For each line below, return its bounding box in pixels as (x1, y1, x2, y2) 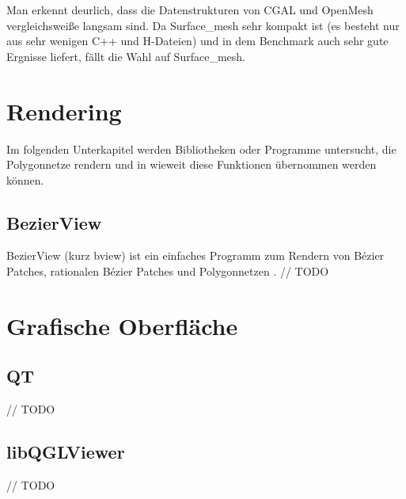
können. (6, 171, 44, 188)
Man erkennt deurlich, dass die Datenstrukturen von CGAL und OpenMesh (6, 2, 374, 17)
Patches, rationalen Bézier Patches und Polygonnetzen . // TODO (6, 263, 329, 280)
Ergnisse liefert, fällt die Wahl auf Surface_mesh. (6, 48, 245, 64)
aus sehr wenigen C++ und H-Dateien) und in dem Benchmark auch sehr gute (6, 32, 389, 49)
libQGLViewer (6, 440, 125, 464)
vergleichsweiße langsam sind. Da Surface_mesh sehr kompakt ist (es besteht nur (6, 17, 400, 33)
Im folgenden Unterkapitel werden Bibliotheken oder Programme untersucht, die (6, 140, 397, 157)
